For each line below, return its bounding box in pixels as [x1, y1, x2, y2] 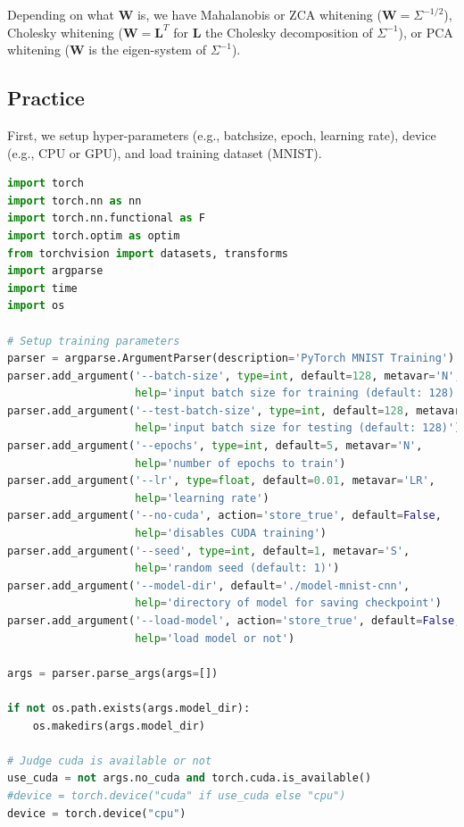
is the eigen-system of [88, 40, 206, 59]
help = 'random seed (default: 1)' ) [135, 562, 340, 575]
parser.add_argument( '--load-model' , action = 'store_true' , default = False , [7, 614, 461, 628]
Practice [7, 84, 85, 112]
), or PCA [398, 22, 453, 41]
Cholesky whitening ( [7, 22, 123, 41]
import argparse [7, 264, 104, 278]
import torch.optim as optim [7, 229, 180, 242]
